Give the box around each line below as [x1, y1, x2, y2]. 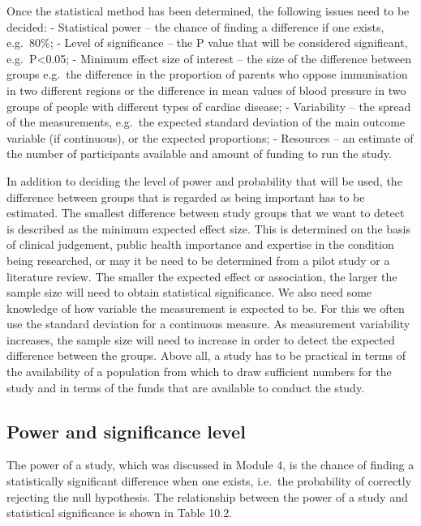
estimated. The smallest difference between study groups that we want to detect [6, 204, 405, 221]
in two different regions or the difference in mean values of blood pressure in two [6, 81, 406, 98]
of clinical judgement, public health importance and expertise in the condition [6, 236, 394, 253]
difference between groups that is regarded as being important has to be [6, 188, 365, 205]
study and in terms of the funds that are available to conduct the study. [6, 378, 365, 396]
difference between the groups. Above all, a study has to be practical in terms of [6, 347, 406, 364]
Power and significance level [6, 418, 246, 443]
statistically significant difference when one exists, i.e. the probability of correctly [6, 473, 412, 490]
